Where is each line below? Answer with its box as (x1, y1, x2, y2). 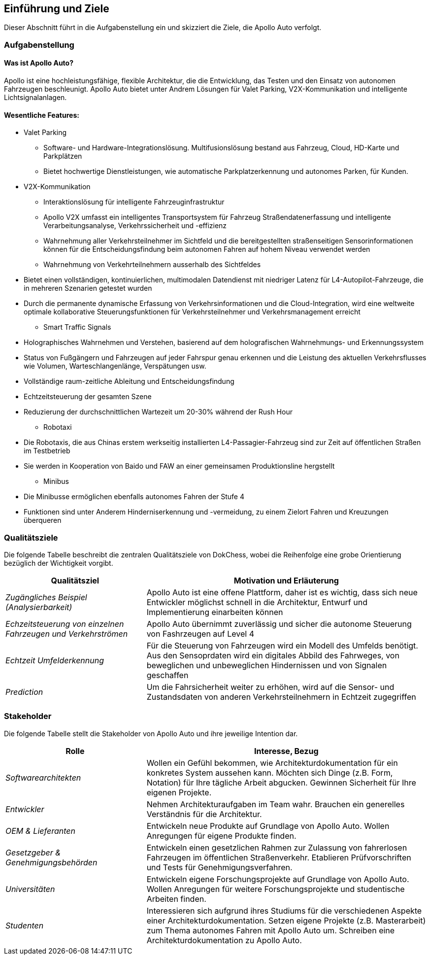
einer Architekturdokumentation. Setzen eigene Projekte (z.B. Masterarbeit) (146, 915, 426, 925)
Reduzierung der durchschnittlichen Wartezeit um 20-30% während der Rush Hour (24, 408, 293, 416)
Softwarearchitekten (5, 772, 81, 783)
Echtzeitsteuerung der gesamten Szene (24, 392, 152, 401)
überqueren (24, 516, 62, 525)
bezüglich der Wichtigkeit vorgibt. (4, 558, 113, 567)
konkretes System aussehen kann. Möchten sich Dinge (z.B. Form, (146, 767, 393, 778)
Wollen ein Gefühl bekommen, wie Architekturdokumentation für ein (146, 757, 398, 768)
